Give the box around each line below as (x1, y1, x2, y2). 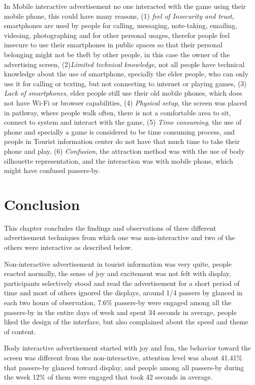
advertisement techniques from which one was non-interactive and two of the (4, 232, 235, 243)
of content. (4, 326, 36, 336)
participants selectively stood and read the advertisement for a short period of (4, 278, 240, 288)
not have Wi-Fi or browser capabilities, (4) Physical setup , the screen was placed (4, 97, 247, 107)
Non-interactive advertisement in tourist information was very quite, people (4, 258, 232, 269)
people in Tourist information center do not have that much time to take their (4, 136, 240, 146)
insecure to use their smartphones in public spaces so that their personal (4, 39, 223, 50)
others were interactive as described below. (4, 242, 133, 252)
